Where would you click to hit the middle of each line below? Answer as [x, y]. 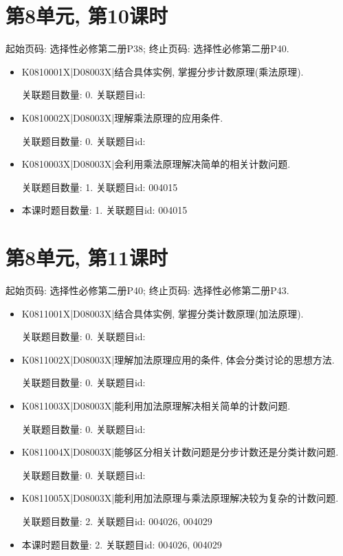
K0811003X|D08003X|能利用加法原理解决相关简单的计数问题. [156, 405]
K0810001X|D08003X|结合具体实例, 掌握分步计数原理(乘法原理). [163, 71]
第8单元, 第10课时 [87, 15]
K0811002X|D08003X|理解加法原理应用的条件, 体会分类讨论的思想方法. [178, 359]
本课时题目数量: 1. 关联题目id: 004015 [104, 210]
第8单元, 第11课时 [87, 257]
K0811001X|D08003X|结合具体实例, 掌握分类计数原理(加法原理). [163, 313]
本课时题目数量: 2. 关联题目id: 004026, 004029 [122, 544]
